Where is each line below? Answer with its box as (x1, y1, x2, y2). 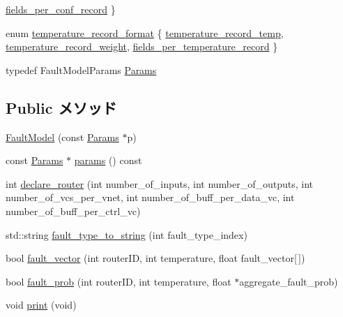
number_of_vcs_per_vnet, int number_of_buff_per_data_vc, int (6, 190, 295, 205)
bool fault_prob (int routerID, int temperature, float (6, 274, 231, 288)
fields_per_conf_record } (6, 2, 116, 16)
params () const (74, 153, 142, 168)
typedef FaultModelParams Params (6, 62, 157, 77)
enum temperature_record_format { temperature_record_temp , (6, 25, 284, 40)
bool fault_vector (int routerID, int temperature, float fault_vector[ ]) (6, 251, 305, 265)
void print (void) (6, 297, 77, 312)
